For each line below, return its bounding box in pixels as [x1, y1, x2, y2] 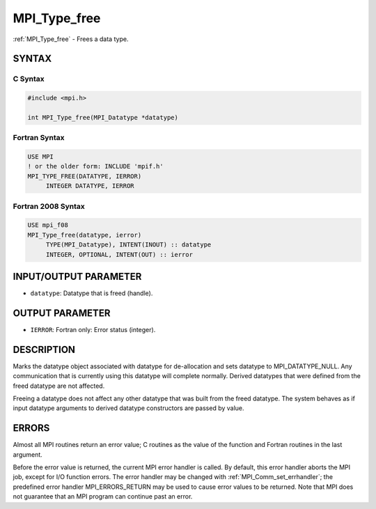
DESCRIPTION [13, 343, 76, 355]
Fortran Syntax [13, 133, 65, 143]
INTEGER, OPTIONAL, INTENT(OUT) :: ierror [45, 251, 193, 258]
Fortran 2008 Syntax [13, 201, 85, 211]
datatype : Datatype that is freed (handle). [30, 289, 153, 297]
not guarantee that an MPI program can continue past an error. [13, 492, 193, 501]
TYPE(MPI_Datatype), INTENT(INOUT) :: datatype [45, 241, 212, 249]
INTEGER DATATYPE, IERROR [45, 182, 135, 190]
